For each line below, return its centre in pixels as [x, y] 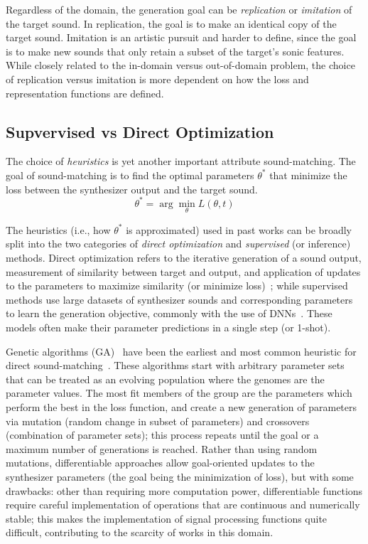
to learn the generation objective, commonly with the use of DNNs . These [169, 313]
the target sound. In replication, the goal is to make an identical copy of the [171, 23]
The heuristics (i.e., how [58, 229]
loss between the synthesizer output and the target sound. [132, 189]
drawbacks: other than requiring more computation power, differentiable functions [184, 490]
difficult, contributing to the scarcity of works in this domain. [140, 532]
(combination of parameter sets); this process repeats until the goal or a [162, 435]
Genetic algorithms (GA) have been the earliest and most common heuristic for [181, 351]
